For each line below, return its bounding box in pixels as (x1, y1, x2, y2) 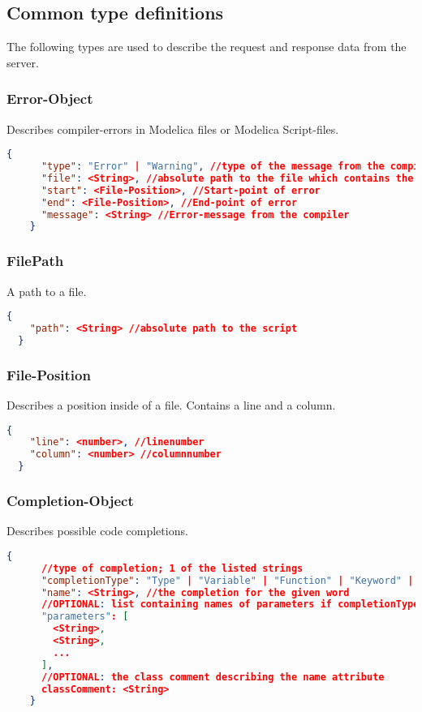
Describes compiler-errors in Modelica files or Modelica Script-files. (6, 120, 339, 137)
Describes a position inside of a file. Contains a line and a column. (6, 396, 336, 413)
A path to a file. (6, 282, 87, 299)
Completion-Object (6, 491, 134, 510)
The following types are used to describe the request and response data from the (6, 38, 407, 55)
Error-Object (6, 88, 93, 109)
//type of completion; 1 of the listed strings (41, 562, 304, 574)
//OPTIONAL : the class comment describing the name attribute (41, 671, 385, 683)
